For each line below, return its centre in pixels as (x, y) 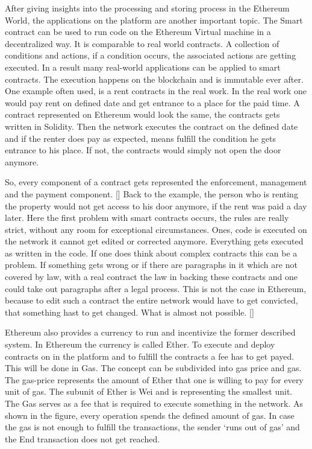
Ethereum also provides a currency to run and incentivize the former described (150, 332)
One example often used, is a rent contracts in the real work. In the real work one (156, 91)
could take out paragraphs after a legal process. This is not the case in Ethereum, (156, 288)
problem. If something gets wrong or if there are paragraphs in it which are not (151, 265)
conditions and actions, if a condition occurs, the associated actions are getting (151, 55)
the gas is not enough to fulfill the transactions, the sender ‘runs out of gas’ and (152, 427)
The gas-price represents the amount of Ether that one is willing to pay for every (154, 379)
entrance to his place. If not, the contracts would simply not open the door (143, 150)
